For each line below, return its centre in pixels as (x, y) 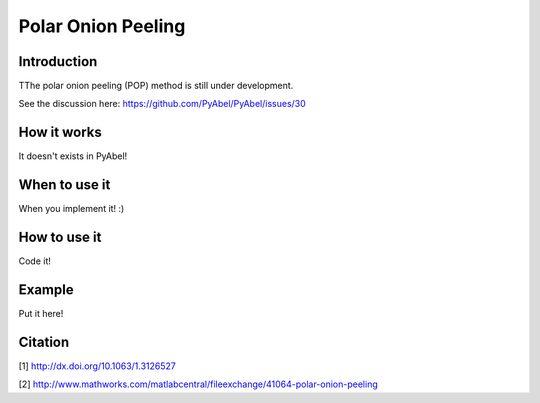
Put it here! (41, 314)
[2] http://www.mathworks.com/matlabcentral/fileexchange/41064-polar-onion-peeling (198, 384)
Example (46, 289)
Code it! (35, 261)
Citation (44, 341)
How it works (60, 132)
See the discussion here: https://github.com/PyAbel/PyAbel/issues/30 (162, 104)
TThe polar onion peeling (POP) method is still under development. (156, 86)
